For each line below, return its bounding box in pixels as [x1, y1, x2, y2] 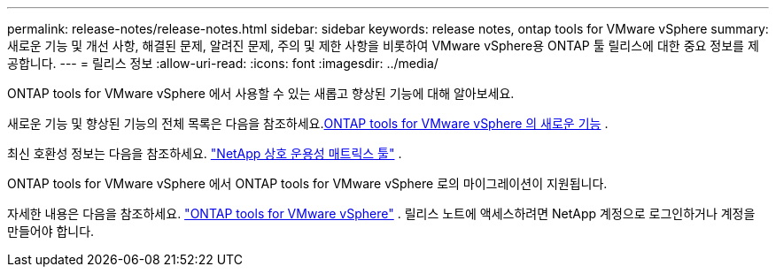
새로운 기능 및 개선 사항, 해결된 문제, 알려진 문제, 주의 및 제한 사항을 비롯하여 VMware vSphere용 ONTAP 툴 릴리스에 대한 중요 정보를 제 [7, 38, 759, 53]
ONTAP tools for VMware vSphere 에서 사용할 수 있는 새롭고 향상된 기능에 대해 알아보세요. [7, 86, 515, 101]
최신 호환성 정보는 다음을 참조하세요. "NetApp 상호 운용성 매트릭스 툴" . [7, 146, 402, 161]
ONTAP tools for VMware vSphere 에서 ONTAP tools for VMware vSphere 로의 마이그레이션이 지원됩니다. [7, 176, 608, 191]
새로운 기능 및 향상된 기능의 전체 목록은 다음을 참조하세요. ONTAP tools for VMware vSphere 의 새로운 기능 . [7, 116, 609, 131]
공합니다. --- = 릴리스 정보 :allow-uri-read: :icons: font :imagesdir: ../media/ [7, 56, 438, 71]
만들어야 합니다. [7, 224, 95, 239]
